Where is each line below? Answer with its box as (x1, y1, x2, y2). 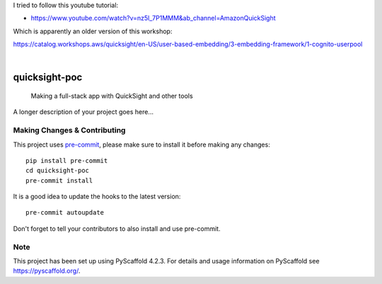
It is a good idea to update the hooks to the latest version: (13, 192, 181, 201)
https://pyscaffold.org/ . (13, 266, 81, 276)
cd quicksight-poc (25, 166, 90, 175)
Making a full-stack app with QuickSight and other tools (30, 91, 194, 100)
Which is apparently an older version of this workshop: (13, 27, 173, 35)
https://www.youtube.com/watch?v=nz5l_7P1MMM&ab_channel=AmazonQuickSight (30, 14, 276, 23)
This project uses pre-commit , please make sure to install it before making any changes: (13, 140, 270, 149)
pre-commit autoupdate (25, 209, 105, 217)
